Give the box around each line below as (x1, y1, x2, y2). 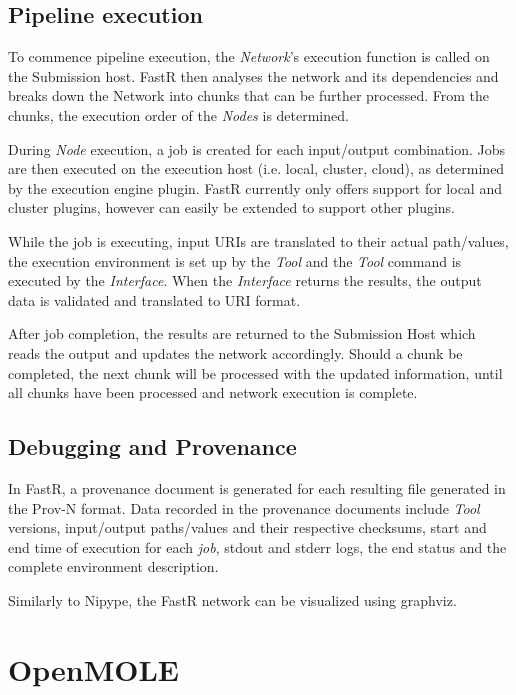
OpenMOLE (8, 648, 179, 689)
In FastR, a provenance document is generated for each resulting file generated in (8, 477, 506, 498)
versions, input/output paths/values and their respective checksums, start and (8, 517, 487, 538)
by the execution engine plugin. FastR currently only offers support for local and (8, 177, 502, 198)
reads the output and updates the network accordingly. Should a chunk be (8, 342, 463, 363)
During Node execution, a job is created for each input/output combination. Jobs (8, 138, 506, 159)
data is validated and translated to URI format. (8, 289, 301, 310)
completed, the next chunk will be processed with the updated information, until (8, 362, 503, 383)
